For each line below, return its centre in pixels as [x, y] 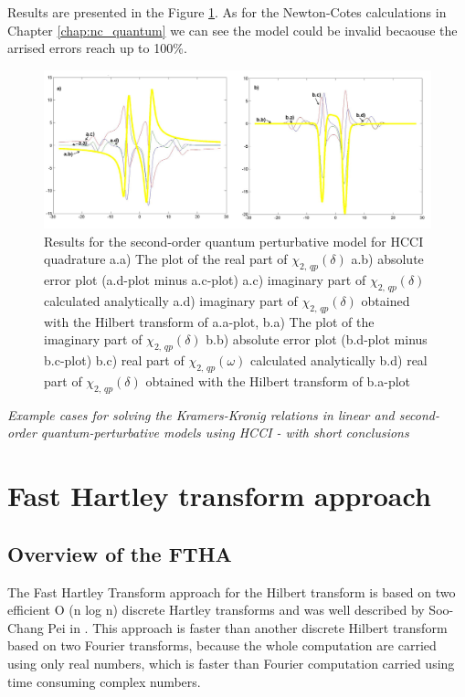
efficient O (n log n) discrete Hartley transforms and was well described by [216, 610]
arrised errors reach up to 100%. [97, 48]
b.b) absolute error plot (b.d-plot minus [317, 339]
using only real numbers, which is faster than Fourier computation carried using [231, 663]
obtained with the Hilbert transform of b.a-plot [278, 381]
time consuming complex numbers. [104, 681]
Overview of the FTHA [120, 553]
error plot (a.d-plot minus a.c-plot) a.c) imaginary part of [205, 280]
